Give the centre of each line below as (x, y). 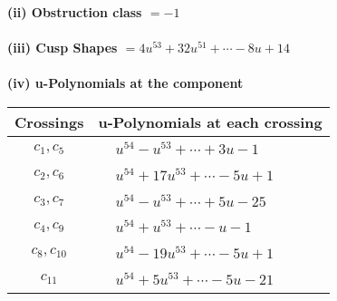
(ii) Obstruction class (75, 12)
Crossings (49, 121)
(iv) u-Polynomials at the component (125, 83)
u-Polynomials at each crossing (210, 121)
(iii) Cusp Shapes (63, 48)
